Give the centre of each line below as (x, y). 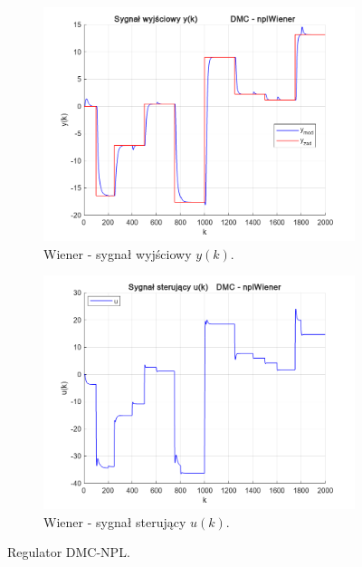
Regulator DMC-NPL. (69, 552)
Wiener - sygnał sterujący (115, 521)
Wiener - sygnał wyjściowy (118, 253)
